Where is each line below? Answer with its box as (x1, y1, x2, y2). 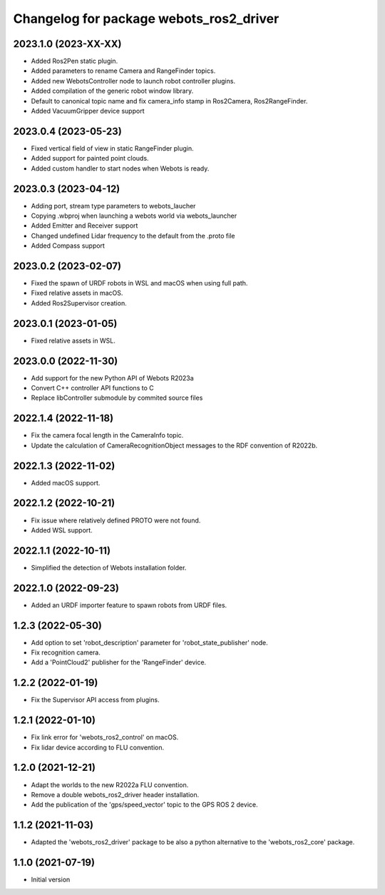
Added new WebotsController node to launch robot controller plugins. (31, 76, 235, 85)
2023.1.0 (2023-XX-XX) (13, 38, 122, 50)
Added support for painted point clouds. (31, 154, 149, 163)
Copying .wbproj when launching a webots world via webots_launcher (31, 211, 237, 220)
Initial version (31, 875, 71, 884)
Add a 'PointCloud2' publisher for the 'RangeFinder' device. (31, 658, 207, 667)
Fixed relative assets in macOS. (31, 289, 123, 298)
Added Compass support (31, 241, 105, 250)
